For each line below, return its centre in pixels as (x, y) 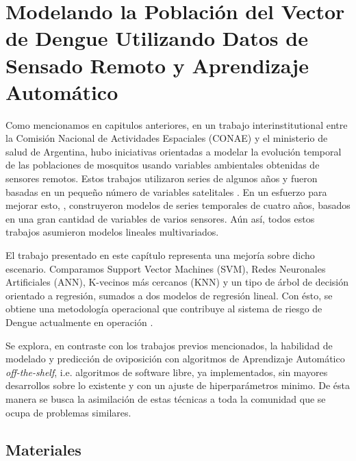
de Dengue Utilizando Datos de (157, 38)
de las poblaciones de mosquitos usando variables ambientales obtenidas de (163, 165)
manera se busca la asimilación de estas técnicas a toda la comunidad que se (166, 398)
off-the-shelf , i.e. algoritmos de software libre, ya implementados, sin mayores (167, 372)
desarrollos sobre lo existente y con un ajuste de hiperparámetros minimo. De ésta (178, 385)
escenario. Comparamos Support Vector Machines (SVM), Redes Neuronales (166, 268)
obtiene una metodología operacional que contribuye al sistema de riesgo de (164, 309)
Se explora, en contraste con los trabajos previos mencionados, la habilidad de (169, 345)
